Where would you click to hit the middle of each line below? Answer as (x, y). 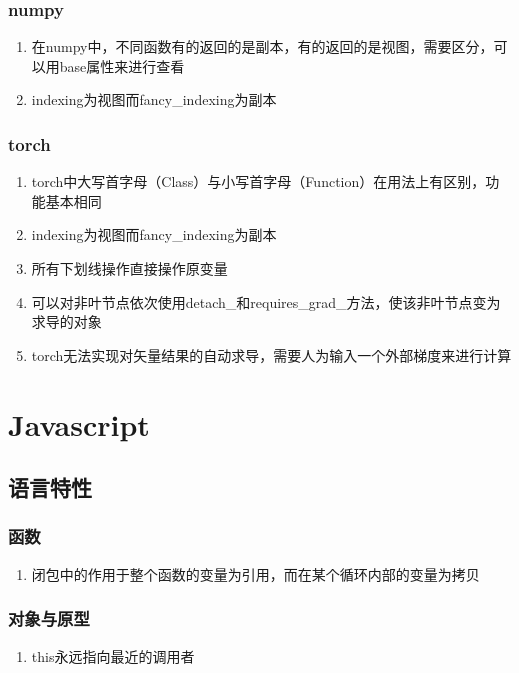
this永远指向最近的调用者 (113, 655)
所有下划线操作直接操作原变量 (129, 268)
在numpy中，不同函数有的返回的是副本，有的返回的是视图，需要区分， (262, 46)
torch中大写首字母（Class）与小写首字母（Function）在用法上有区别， (258, 181)
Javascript (79, 423)
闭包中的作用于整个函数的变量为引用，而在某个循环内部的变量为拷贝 (255, 573)
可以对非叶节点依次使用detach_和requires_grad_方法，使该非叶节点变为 (266, 301)
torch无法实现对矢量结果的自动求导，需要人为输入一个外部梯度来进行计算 (271, 354)
